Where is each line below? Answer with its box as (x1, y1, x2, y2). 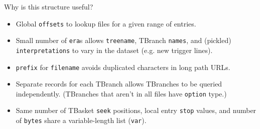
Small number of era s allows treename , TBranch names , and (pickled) (16, 35, 231, 45)
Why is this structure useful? (4, 1, 93, 11)
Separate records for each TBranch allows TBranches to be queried (16, 78, 222, 89)
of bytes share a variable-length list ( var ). (16, 115, 147, 125)
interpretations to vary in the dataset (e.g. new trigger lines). (16, 44, 213, 55)
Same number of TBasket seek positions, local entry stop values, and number (16, 105, 256, 115)
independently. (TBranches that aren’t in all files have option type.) (16, 88, 227, 98)
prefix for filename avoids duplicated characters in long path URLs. (16, 61, 230, 72)
